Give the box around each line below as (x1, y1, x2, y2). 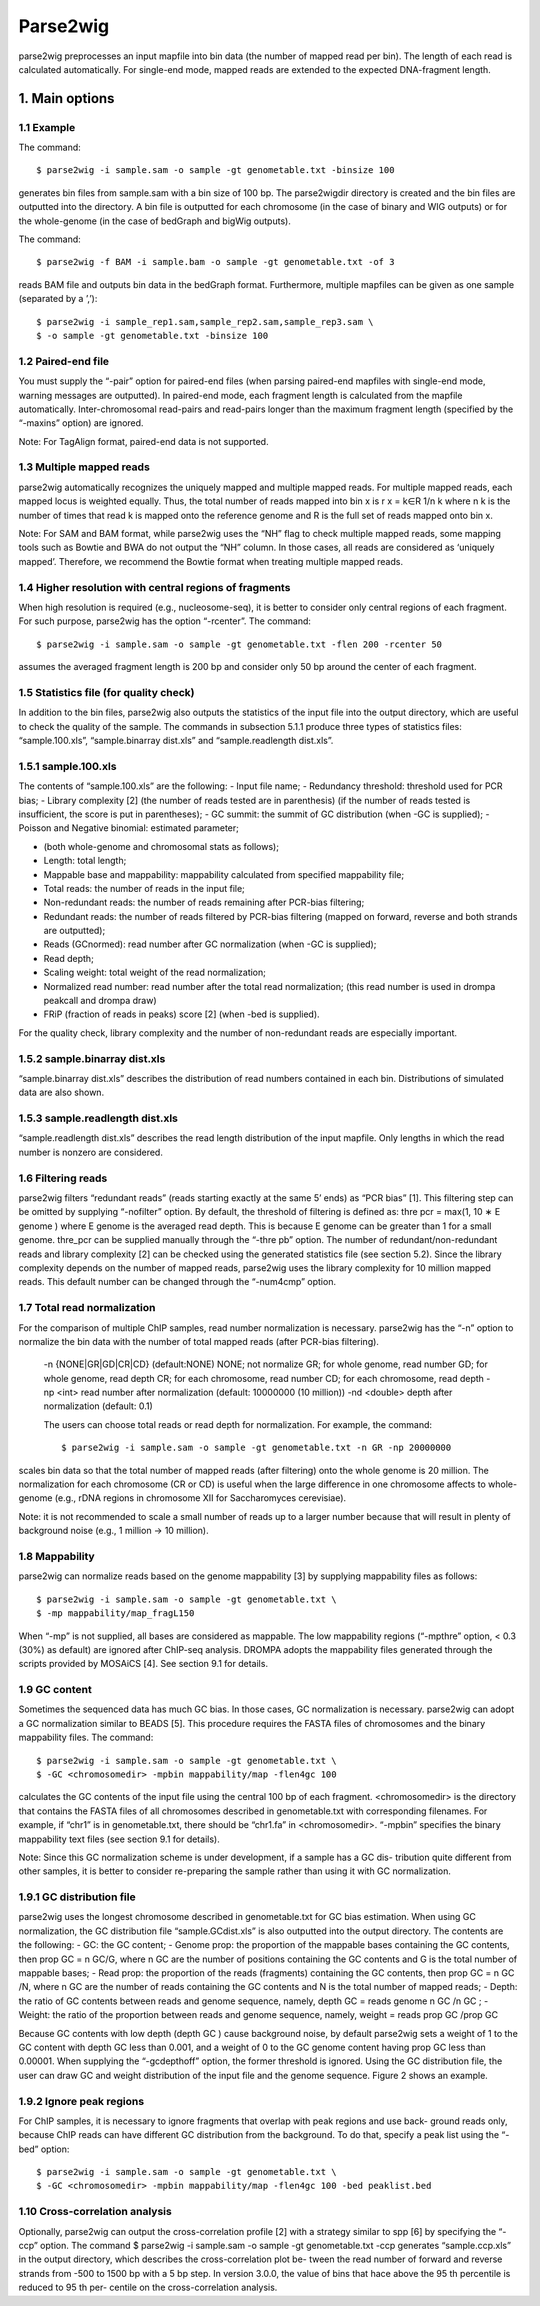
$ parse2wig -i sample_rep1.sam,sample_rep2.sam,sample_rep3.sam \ (36, 316, 374, 327)
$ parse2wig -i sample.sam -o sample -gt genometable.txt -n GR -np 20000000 (61, 1442, 452, 1454)
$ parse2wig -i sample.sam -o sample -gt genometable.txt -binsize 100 (36, 165, 395, 176)
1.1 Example (18, 120, 76, 134)
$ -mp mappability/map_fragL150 (36, 1608, 195, 1619)
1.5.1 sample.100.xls (18, 759, 117, 773)
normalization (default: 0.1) (43, 1400, 154, 1412)
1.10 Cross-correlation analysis (18, 2205, 172, 2219)
